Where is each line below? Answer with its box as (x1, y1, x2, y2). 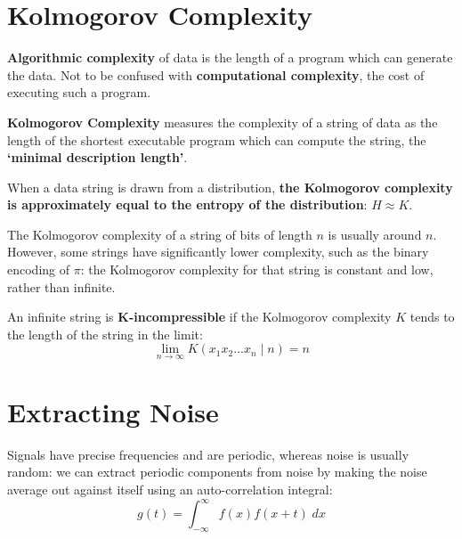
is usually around (328, 225, 422, 243)
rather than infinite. (7, 277, 116, 296)
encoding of (7, 260, 70, 279)
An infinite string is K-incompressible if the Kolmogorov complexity (7, 307, 392, 326)
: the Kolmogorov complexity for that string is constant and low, (80, 260, 434, 279)
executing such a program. (7, 83, 151, 102)
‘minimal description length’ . (7, 148, 188, 167)
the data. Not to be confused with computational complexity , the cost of (7, 65, 425, 84)
